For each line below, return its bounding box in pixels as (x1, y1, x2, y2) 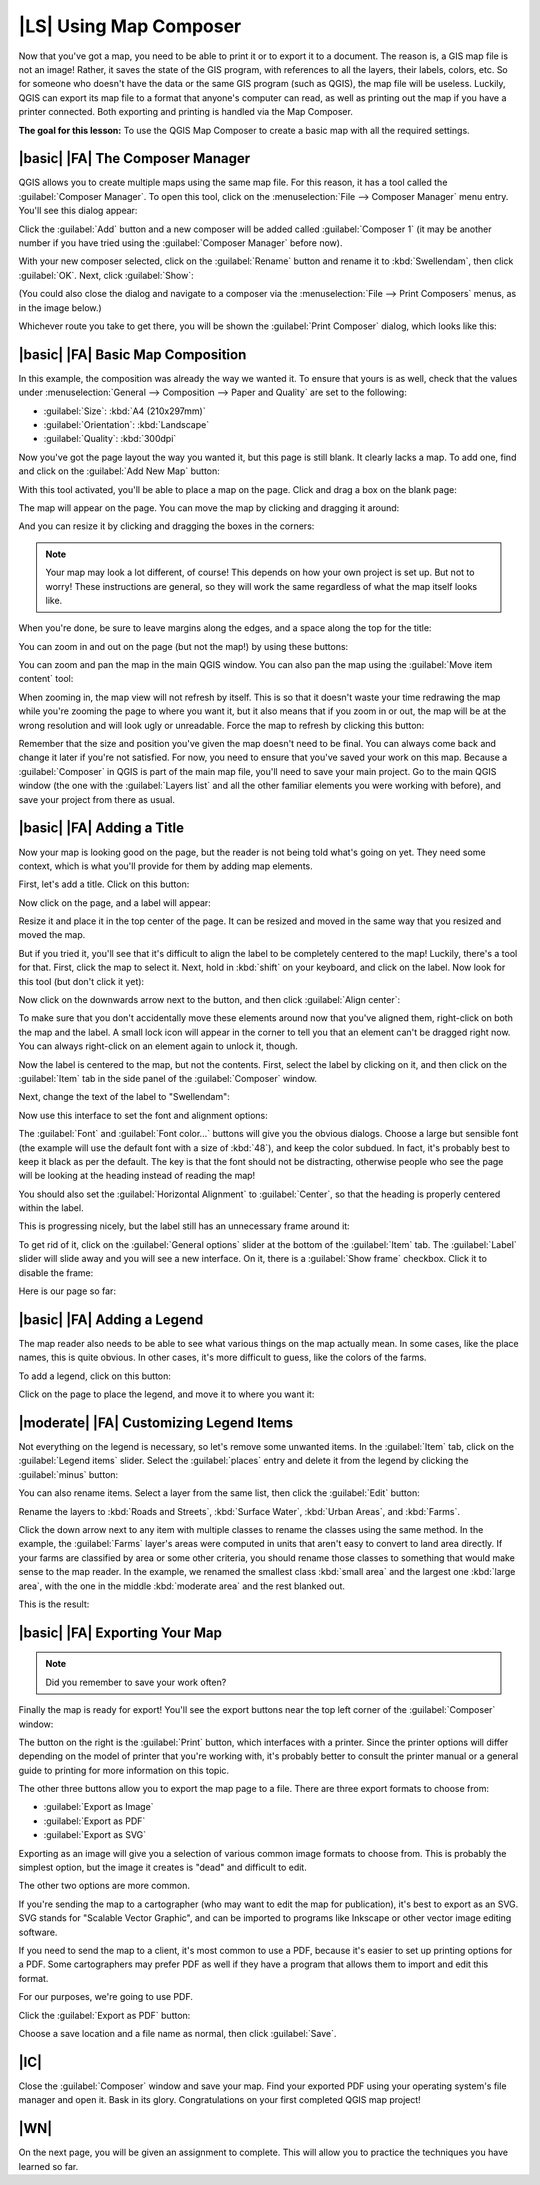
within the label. (18, 1202, 84, 1214)
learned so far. (18, 2160, 79, 2172)
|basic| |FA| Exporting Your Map (18, 1624, 222, 1641)
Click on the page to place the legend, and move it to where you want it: (18, 1388, 315, 1400)
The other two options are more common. (18, 1880, 190, 1892)
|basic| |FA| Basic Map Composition (18, 346, 247, 363)
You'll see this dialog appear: (18, 205, 138, 217)
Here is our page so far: (18, 1285, 117, 1297)
